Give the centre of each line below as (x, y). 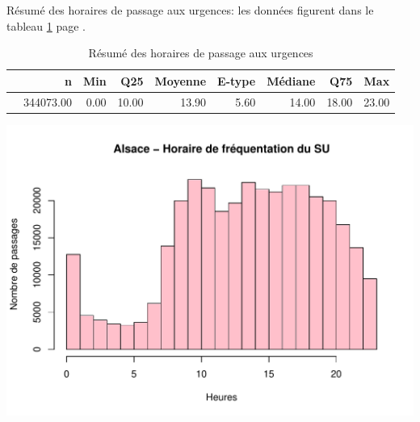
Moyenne (181, 80)
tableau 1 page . (46, 25)
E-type (237, 80)
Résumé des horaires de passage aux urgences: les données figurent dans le (190, 10)
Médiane (291, 80)
